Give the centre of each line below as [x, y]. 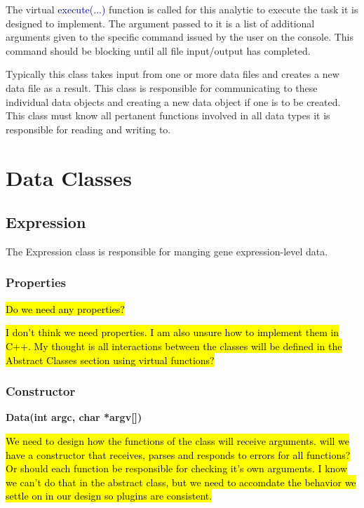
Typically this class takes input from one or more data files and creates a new [173, 74]
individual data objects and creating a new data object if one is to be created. [173, 101]
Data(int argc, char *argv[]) [74, 417]
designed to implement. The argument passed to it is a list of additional [160, 23]
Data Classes [69, 177]
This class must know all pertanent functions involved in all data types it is [168, 115]
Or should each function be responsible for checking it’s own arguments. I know [177, 468]
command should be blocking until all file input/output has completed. [158, 50]
